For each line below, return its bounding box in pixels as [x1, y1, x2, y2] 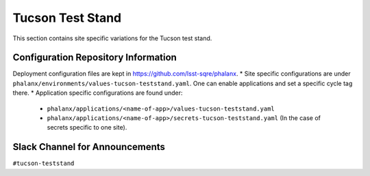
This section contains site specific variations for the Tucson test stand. [12, 34, 212, 42]
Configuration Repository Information [12, 52, 177, 63]
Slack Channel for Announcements [12, 141, 166, 153]
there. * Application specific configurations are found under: [12, 89, 183, 97]
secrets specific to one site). [47, 123, 127, 132]
